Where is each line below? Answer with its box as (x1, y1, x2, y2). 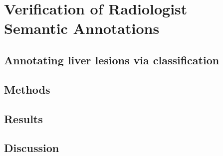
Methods (4, 81, 50, 97)
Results (4, 111, 43, 126)
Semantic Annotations (4, 18, 160, 38)
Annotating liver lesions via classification (4, 52, 220, 67)
